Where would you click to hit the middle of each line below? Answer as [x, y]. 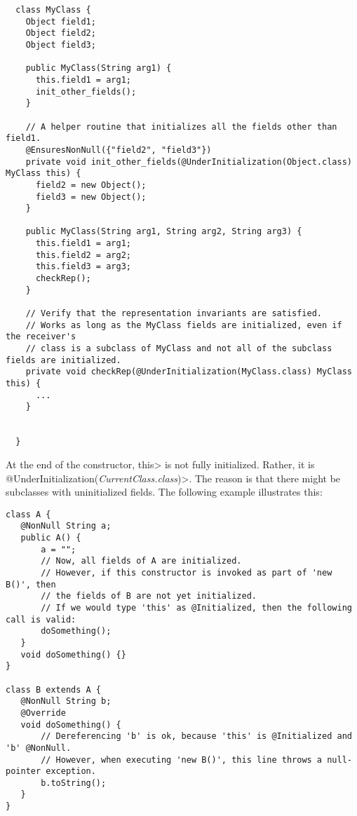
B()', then [31, 584]
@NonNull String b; [66, 701]
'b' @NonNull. [39, 748]
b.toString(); [74, 783]
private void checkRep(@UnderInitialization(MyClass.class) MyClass [189, 372]
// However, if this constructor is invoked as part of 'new [187, 573]
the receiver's [41, 337]
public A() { [51, 538]
